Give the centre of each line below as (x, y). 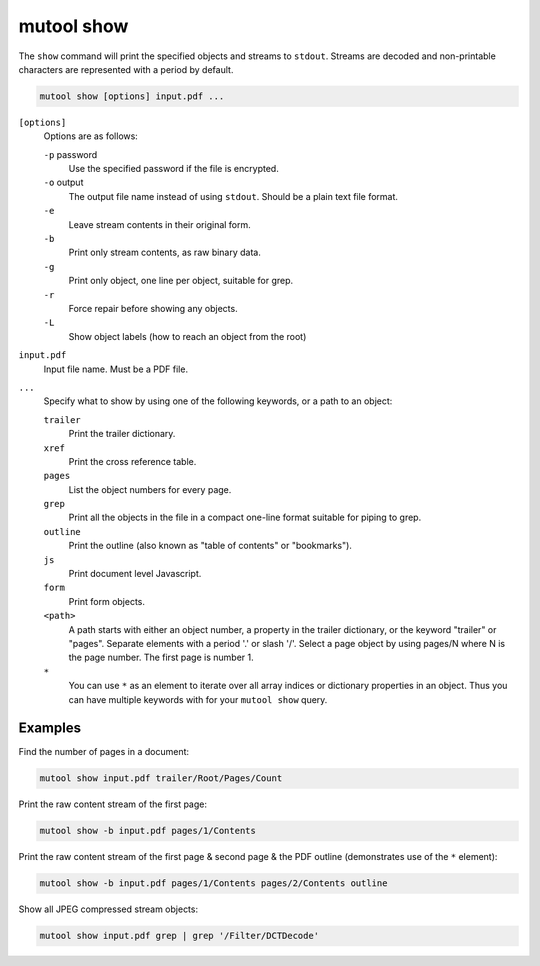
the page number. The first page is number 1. (161, 657)
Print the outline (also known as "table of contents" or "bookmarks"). (210, 546)
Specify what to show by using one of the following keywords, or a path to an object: (218, 401)
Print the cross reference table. (132, 461)
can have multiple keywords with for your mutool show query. (198, 699)
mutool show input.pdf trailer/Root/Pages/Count (161, 778)
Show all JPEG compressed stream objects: (108, 909)
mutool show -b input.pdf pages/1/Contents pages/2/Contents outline (213, 883)
